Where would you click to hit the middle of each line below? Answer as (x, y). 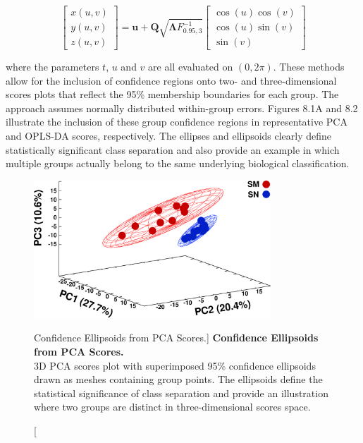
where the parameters (53, 67)
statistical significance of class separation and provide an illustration (181, 393)
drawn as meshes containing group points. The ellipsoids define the (178, 379)
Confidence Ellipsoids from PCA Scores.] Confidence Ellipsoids (176, 338)
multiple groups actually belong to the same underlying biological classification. (178, 163)
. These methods (309, 67)
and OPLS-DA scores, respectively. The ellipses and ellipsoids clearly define (169, 136)
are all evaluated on (191, 67)
